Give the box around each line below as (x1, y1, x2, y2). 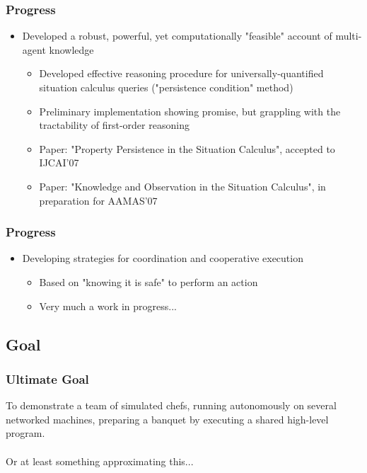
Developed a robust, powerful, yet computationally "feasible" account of (22, 28, 332, 43)
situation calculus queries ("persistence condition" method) (39, 80, 293, 94)
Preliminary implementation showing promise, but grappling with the (39, 103, 341, 118)
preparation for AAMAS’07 (39, 193, 158, 207)
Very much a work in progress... (39, 298, 177, 313)
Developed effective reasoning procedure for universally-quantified (39, 66, 324, 81)
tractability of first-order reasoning (39, 118, 190, 132)
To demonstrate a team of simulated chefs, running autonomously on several (6, 398, 337, 413)
